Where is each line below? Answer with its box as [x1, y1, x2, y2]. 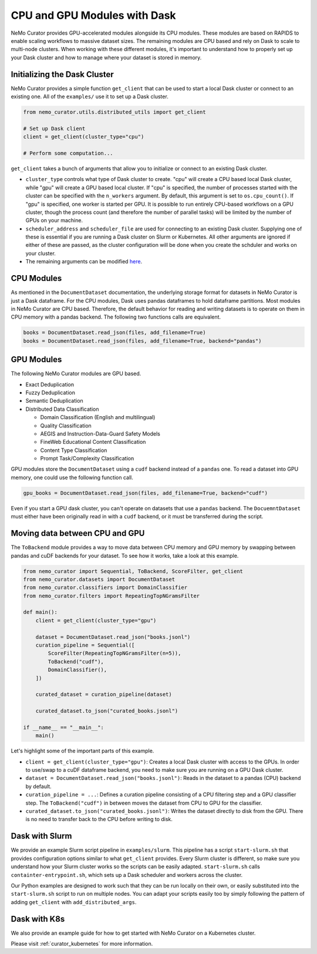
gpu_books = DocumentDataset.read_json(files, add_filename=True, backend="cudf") [23, 490, 268, 496]
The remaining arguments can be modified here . [25, 258, 143, 265]
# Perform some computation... [23, 150, 114, 156]
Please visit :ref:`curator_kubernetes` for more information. [11, 940, 153, 947]
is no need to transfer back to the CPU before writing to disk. [25, 816, 173, 823]
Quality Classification [40, 422, 92, 429]
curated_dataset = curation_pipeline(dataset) [35, 691, 173, 698]
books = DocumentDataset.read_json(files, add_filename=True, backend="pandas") [23, 337, 262, 344]
